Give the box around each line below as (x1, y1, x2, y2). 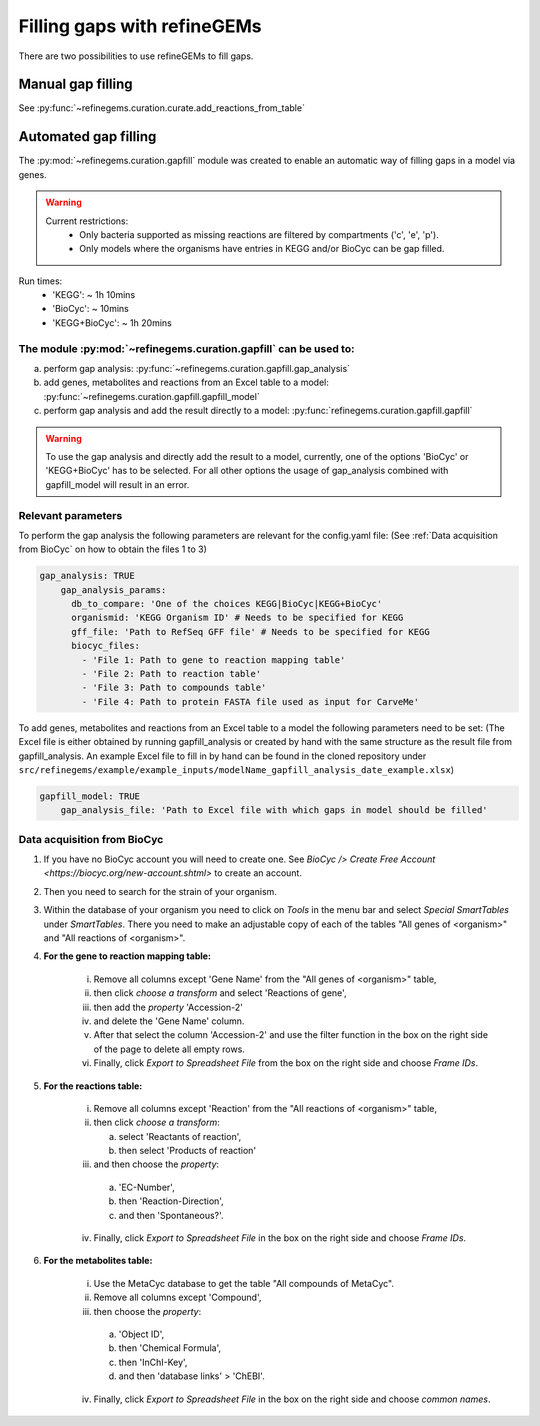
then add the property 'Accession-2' (93, 1001, 244, 1013)
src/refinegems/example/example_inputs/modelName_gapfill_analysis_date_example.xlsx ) (18, 763, 455, 775)
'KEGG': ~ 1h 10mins (52, 289, 136, 301)
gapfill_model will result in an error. (45, 478, 190, 490)
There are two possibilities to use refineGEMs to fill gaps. (18, 50, 254, 62)
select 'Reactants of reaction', (118, 1130, 242, 1142)
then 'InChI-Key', (118, 1356, 188, 1368)
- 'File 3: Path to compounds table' (81, 682, 267, 694)
